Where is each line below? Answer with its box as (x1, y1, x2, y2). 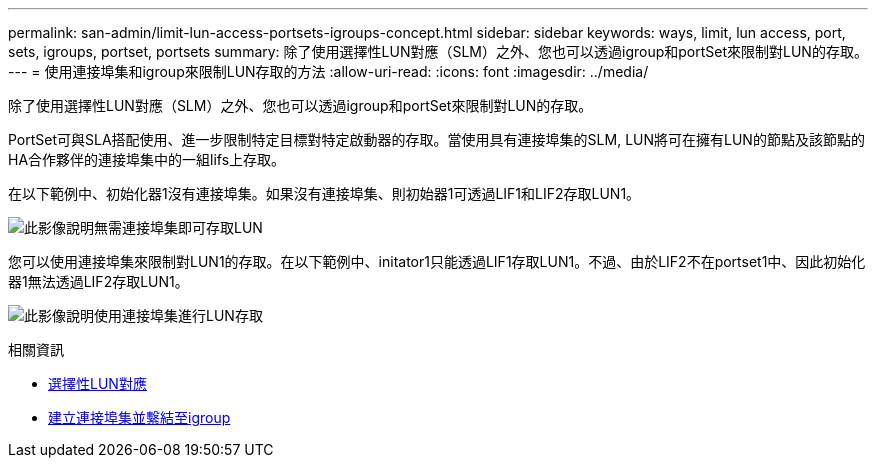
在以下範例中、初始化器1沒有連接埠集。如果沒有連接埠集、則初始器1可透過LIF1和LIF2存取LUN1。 (8, 185, 641, 202)
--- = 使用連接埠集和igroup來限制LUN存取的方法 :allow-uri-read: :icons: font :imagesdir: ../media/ (8, 63, 649, 80)
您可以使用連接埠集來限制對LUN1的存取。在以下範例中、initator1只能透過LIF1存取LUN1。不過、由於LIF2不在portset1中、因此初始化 (8, 253, 866, 270)
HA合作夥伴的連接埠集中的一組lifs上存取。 (8, 151, 286, 168)
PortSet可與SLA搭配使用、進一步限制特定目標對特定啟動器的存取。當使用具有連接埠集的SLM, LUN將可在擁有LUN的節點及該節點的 (8, 131, 865, 148)
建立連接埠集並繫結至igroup (48, 409, 231, 426)
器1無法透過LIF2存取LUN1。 (8, 273, 189, 290)
